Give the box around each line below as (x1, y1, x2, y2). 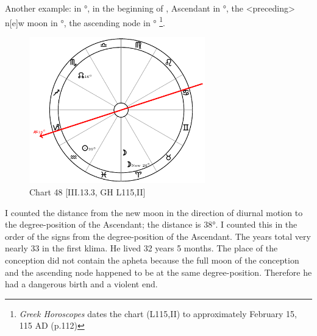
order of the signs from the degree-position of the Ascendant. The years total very (5, 229, 311, 242)
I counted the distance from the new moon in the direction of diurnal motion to (5, 206, 303, 219)
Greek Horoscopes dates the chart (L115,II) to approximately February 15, (19, 307, 297, 320)
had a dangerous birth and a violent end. (5, 278, 158, 290)
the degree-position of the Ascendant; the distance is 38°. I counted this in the (5, 218, 297, 231)
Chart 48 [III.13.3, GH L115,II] (29, 186, 146, 198)
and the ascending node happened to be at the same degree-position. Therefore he (5, 265, 312, 278)
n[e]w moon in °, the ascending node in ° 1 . (5, 14, 165, 29)
